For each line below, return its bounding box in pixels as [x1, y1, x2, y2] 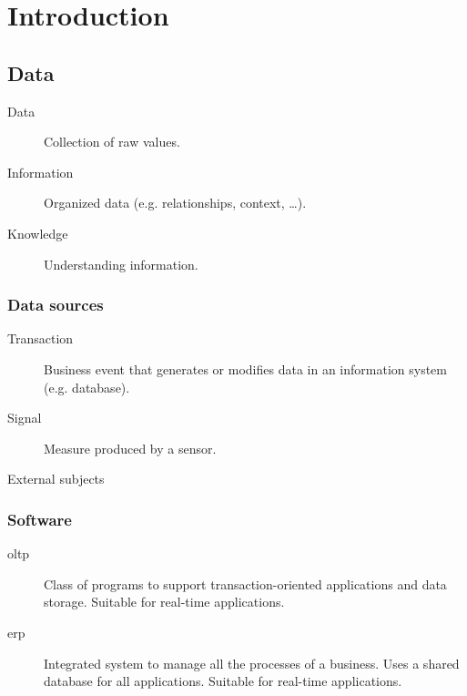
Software [7, 507, 72, 530]
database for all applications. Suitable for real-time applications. [44, 671, 402, 691]
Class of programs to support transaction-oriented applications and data [44, 574, 447, 593]
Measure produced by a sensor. [44, 438, 217, 457]
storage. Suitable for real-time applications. [44, 592, 285, 611]
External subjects [7, 469, 105, 488]
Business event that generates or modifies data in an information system [44, 359, 447, 378]
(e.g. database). [44, 377, 130, 396]
